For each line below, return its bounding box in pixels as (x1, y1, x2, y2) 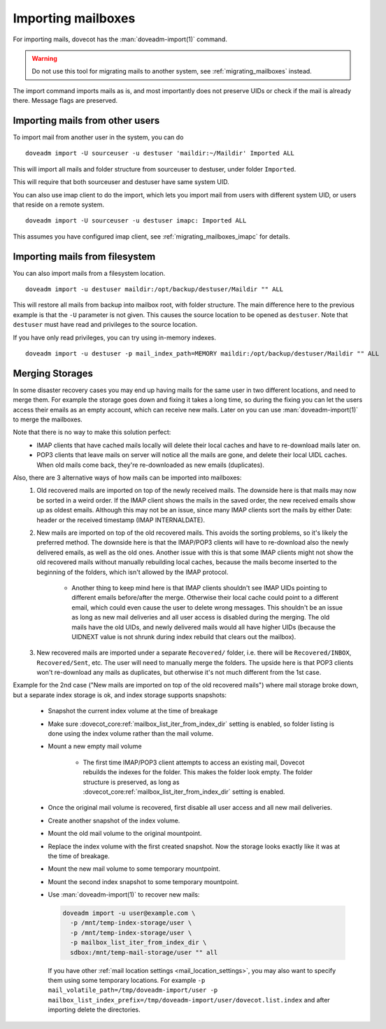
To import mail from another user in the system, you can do (13, 133, 184, 141)
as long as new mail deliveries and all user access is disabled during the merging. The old (71, 613, 330, 622)
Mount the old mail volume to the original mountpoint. (48, 829, 202, 838)
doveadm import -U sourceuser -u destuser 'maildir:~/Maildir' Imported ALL (25, 149, 295, 157)
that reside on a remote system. (13, 200, 105, 209)
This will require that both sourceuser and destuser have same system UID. (13, 178, 230, 186)
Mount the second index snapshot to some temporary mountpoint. (48, 877, 239, 885)
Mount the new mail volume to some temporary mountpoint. (48, 864, 220, 873)
